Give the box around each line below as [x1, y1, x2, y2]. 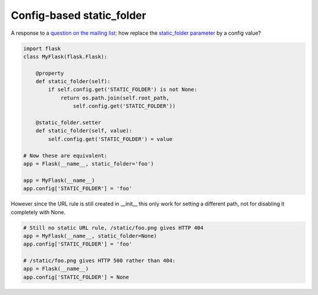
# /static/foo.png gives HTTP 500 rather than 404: [23, 257, 176, 264]
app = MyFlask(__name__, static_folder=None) [23, 233, 157, 239]
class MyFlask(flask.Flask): [23, 53, 108, 60]
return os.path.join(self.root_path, [60, 94, 170, 101]
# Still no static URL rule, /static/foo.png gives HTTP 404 [23, 224, 204, 231]
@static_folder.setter [35, 120, 101, 126]
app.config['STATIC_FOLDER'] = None [23, 274, 130, 280]
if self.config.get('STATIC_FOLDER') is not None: [48, 86, 197, 93]
